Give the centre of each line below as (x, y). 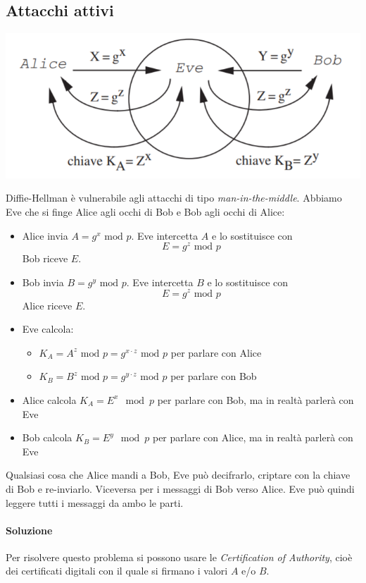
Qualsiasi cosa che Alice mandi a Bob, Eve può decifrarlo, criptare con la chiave (178, 475)
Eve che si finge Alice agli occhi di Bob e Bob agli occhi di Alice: (145, 212)
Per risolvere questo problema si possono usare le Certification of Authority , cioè (179, 557)
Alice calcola (49, 399)
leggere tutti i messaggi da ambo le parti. (95, 502)
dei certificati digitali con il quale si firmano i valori (117, 571)
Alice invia (45, 235)
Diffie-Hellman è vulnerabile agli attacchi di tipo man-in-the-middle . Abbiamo (174, 198)
